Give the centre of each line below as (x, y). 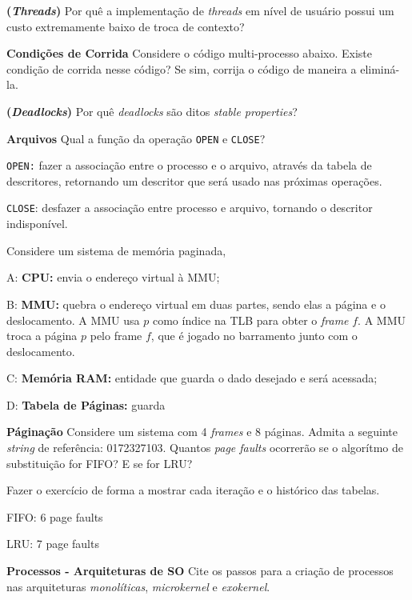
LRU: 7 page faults (53, 544)
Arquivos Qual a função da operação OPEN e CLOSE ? (136, 138)
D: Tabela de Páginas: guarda (86, 404)
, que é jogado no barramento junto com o (254, 336)
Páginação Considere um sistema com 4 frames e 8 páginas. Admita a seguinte (202, 432)
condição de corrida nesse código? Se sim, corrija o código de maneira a (182, 68)
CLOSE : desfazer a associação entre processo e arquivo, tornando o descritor (190, 208)
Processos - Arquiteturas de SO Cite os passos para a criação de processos (200, 571)
